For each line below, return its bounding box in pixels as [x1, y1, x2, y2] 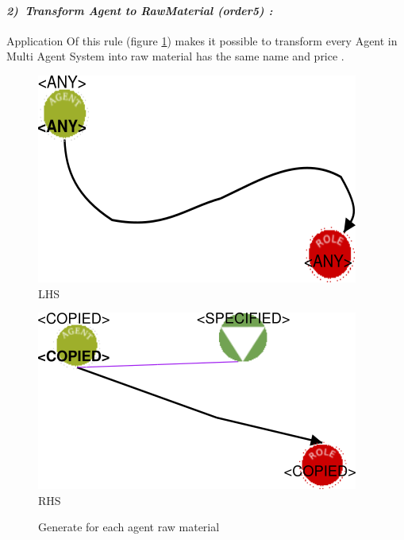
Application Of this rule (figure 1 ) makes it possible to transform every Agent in [6, 32, 398, 49]
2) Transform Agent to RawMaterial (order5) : [6, 2, 273, 18]
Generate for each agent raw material [38, 519, 220, 535]
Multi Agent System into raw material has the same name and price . [6, 48, 344, 64]
